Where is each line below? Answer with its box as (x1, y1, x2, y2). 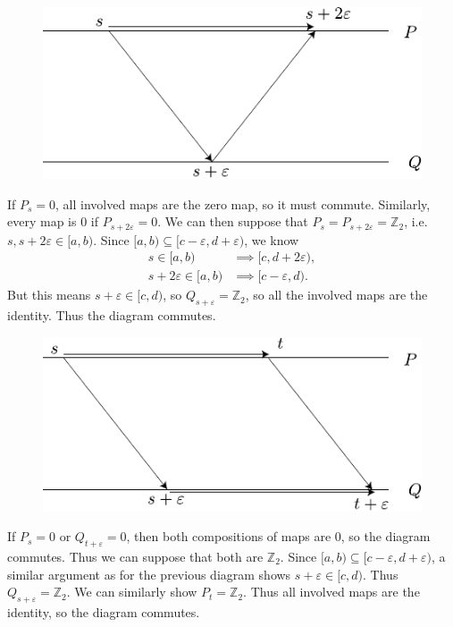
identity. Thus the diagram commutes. (7, 306, 216, 325)
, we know (244, 230, 299, 249)
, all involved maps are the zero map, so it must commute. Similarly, (55, 194, 431, 213)
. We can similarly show (66, 582, 197, 601)
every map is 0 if (7, 212, 98, 231)
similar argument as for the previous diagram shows (7, 564, 291, 583)
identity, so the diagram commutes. (7, 602, 200, 621)
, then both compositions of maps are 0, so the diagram (126, 527, 431, 546)
